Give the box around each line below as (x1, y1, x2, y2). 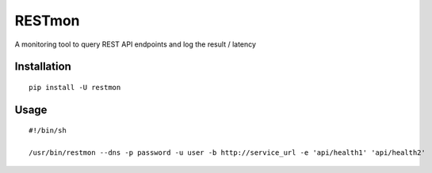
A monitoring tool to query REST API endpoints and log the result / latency (14, 39, 257, 49)
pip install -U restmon (29, 83, 121, 92)
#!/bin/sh (29, 126, 67, 135)
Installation (14, 60, 71, 73)
